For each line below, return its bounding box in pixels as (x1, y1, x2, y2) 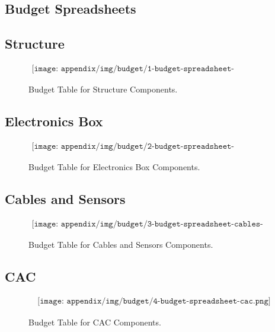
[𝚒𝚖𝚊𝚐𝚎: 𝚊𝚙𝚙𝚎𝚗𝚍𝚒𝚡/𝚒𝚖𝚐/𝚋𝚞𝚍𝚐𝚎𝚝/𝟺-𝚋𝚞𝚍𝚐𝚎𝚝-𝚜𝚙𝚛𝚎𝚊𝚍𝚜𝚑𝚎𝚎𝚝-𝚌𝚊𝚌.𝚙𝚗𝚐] (37, 297, 271, 306)
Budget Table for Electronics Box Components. (28, 160, 200, 173)
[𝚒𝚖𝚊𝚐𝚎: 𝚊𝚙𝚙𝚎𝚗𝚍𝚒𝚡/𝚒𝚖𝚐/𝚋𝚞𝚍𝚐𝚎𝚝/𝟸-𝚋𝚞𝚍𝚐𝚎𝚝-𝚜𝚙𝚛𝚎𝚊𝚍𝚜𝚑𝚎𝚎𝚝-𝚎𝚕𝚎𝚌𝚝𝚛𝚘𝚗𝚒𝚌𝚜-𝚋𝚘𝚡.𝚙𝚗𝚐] (31, 142, 235, 151)
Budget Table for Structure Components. (28, 83, 178, 95)
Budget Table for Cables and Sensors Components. (28, 238, 213, 250)
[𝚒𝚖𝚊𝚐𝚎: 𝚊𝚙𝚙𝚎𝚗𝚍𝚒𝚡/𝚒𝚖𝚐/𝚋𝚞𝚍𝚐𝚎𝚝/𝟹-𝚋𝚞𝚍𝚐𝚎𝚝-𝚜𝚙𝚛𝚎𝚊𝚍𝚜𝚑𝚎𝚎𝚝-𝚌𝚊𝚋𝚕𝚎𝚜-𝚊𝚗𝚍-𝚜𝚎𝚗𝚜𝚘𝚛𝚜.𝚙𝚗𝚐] (31, 219, 263, 228)
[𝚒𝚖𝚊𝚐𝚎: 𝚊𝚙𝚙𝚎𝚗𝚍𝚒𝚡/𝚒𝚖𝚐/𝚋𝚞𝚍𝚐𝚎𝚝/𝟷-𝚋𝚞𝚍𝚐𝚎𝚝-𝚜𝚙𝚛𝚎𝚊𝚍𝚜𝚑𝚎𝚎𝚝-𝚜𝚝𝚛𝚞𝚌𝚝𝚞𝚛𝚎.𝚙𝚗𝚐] (31, 65, 235, 73)
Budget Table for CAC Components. (28, 315, 161, 328)
